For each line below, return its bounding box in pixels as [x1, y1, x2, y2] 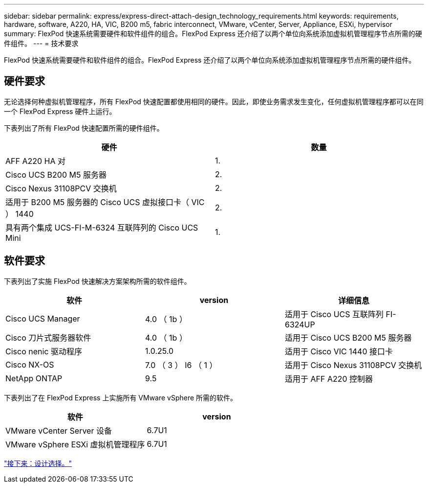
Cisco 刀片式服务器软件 [5, 332, 91, 343]
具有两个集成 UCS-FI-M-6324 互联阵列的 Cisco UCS [5, 222, 198, 232]
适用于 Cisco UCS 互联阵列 [284, 309, 384, 319]
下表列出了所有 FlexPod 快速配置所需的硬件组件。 [4, 123, 164, 132]
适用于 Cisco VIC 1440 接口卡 [284, 346, 393, 356]
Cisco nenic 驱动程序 [5, 346, 82, 356]
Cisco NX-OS [5, 359, 54, 370]
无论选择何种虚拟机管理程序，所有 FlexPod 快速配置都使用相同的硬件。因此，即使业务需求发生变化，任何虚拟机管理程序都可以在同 [4, 97, 424, 106]
